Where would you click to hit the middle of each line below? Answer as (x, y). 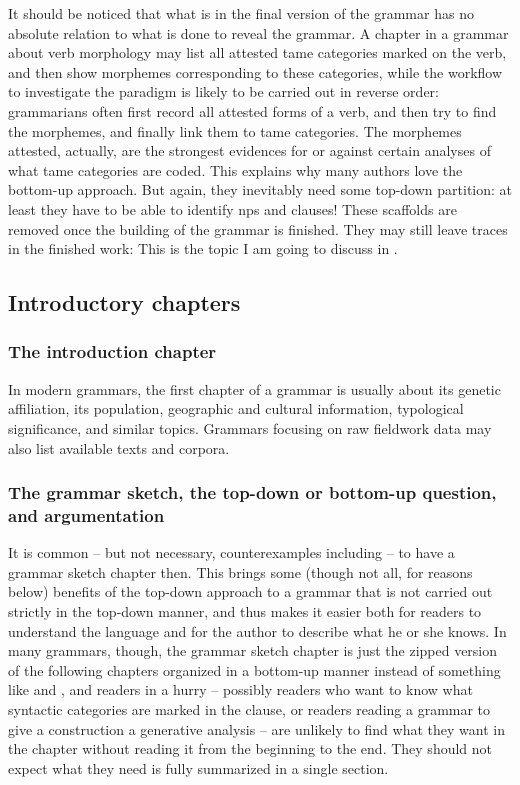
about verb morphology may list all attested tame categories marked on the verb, (257, 52)
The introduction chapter (112, 351)
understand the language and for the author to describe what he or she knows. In (257, 630)
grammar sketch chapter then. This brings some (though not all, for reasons (240, 571)
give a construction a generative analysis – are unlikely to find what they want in (256, 728)
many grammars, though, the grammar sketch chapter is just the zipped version (253, 650)
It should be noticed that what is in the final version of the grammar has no (241, 13)
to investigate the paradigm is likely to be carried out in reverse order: (223, 91)
